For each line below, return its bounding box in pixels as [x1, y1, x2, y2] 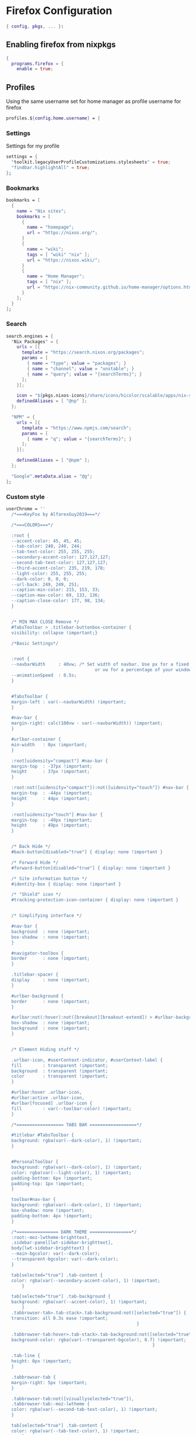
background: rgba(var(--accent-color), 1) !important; [11, 1299, 148, 1305]
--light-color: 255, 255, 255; [11, 571, 87, 576]
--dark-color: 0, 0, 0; [11, 576, 69, 582]
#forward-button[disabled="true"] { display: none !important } [11, 865, 171, 871]
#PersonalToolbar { [11, 1159, 59, 1165]
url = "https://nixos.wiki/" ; [27, 257, 100, 263]
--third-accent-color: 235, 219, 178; [11, 565, 106, 571]
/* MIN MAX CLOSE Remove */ [11, 619, 80, 624]
